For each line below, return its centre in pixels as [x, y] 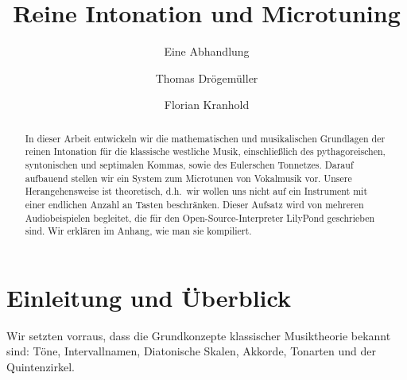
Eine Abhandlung [207, 51]
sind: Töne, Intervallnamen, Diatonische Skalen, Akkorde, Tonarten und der [191, 351]
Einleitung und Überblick [149, 297]
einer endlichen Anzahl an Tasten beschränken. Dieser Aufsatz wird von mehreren [194, 204]
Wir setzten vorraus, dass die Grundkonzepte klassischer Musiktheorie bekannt [199, 335]
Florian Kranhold [207, 105]
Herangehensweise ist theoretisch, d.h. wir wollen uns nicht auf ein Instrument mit [196, 191]
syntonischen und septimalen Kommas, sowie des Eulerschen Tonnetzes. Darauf [189, 165]
